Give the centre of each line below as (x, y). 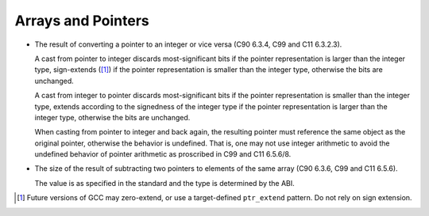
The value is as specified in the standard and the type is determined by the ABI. (165, 183)
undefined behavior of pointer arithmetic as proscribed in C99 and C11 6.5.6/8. (163, 154)
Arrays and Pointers (82, 21)
